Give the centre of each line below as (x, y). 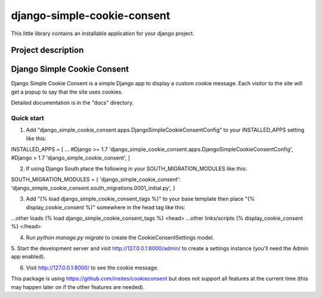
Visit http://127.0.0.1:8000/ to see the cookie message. (92, 268)
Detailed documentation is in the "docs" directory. (72, 103)
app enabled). (28, 257)
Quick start (28, 118)
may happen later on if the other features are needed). (78, 287)
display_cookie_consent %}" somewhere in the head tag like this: (106, 207)
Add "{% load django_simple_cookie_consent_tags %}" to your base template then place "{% (140, 199)
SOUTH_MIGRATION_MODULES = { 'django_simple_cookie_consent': (96, 179)
